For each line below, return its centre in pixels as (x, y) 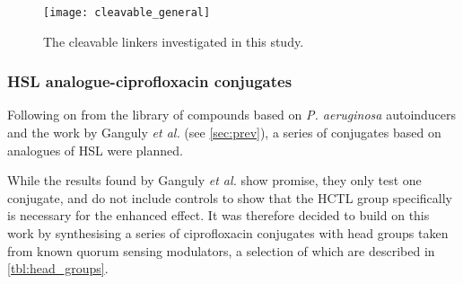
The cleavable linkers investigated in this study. (174, 41)
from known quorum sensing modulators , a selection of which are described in (221, 250)
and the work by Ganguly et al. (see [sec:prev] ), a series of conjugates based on (224, 133)
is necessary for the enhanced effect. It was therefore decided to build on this (218, 215)
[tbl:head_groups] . (58, 268)
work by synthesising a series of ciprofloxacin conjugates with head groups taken (228, 233)
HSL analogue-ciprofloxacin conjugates (150, 81)
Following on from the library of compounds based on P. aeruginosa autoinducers (232, 115)
